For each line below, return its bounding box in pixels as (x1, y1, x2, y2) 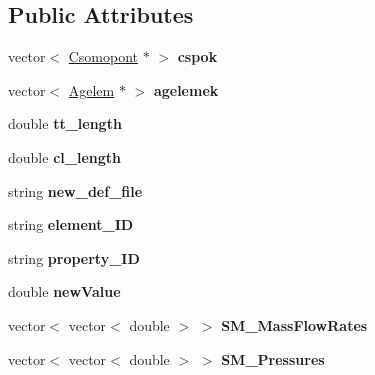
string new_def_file (8, 180, 143, 201)
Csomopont (68, 46, 139, 67)
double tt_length (8, 113, 122, 134)
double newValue (8, 281, 121, 302)
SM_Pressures (221, 348, 325, 369)
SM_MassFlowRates (221, 314, 368, 335)
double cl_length (8, 146, 121, 167)
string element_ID (8, 214, 134, 235)
